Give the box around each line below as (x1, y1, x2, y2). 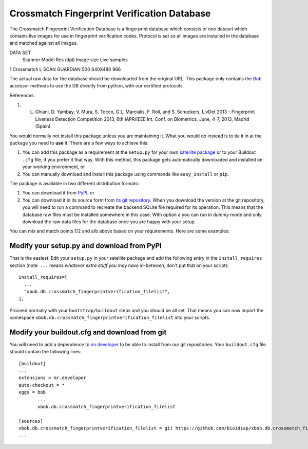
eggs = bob (18, 389, 46, 396)
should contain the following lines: (9, 349, 82, 355)
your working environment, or (22, 164, 85, 170)
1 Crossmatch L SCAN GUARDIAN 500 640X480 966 (9, 66, 121, 72)
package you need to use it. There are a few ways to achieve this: (9, 140, 149, 146)
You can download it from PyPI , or (22, 190, 94, 196)
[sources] (18, 418, 43, 424)
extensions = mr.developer (18, 375, 87, 381)
